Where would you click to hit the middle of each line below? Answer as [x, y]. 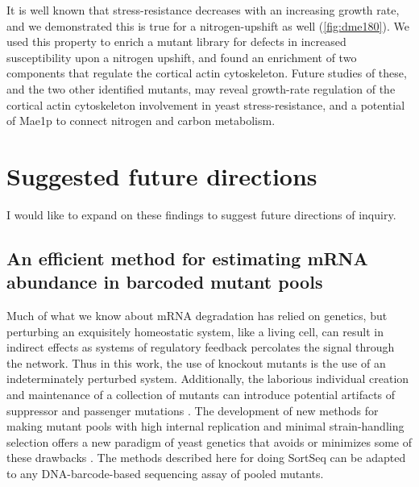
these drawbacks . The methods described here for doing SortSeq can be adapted [206, 458]
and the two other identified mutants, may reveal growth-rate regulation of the [201, 88]
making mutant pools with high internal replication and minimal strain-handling [205, 426]
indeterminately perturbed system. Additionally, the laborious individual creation [208, 379]
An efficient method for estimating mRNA [187, 258]
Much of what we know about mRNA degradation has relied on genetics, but [197, 316]
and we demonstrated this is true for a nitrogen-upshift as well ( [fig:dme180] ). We [208, 25]
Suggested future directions [162, 175]
